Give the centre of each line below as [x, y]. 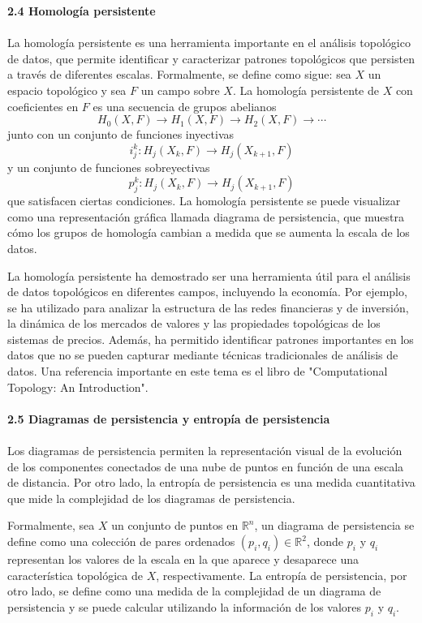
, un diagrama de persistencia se [334, 525]
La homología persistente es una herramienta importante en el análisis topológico [209, 43]
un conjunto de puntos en [175, 525]
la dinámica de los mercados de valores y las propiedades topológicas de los [194, 323]
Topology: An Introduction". [78, 387]
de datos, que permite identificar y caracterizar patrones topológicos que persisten [211, 58]
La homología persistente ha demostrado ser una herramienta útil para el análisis [209, 275]
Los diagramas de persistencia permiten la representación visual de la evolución [205, 451]
